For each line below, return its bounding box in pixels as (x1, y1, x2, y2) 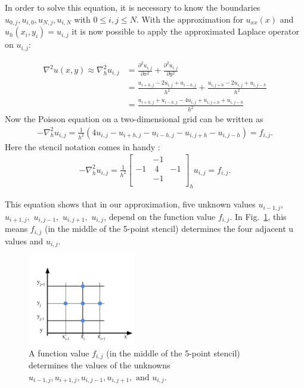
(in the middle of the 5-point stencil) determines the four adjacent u (44, 222, 294, 235)
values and (5, 234, 44, 247)
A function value (29, 346, 89, 359)
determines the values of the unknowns (29, 359, 170, 371)
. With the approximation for (136, 13, 243, 25)
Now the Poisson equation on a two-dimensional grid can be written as (5, 113, 263, 125)
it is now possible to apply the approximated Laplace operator (72, 25, 300, 38)
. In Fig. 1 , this (229, 210, 287, 222)
